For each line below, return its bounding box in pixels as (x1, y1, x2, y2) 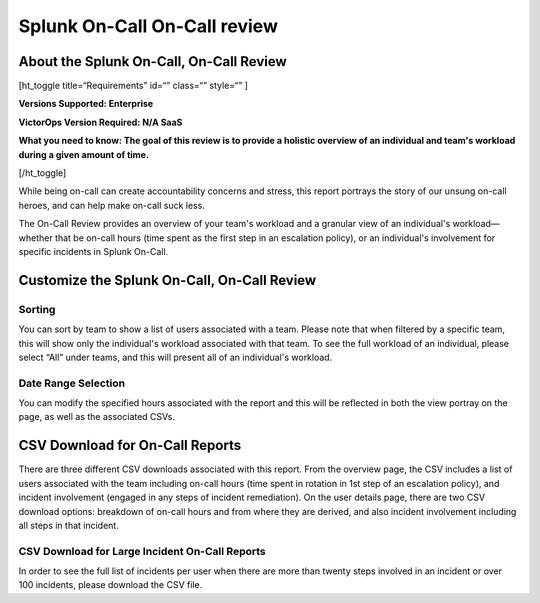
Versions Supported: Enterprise (18, 98, 154, 110)
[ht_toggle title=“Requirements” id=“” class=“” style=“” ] (18, 80, 249, 92)
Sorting (18, 302, 56, 316)
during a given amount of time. (18, 148, 150, 160)
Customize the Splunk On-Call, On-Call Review (18, 271, 317, 289)
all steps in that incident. (18, 519, 119, 531)
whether (18, 231, 54, 244)
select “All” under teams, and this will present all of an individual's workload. (18, 351, 333, 363)
